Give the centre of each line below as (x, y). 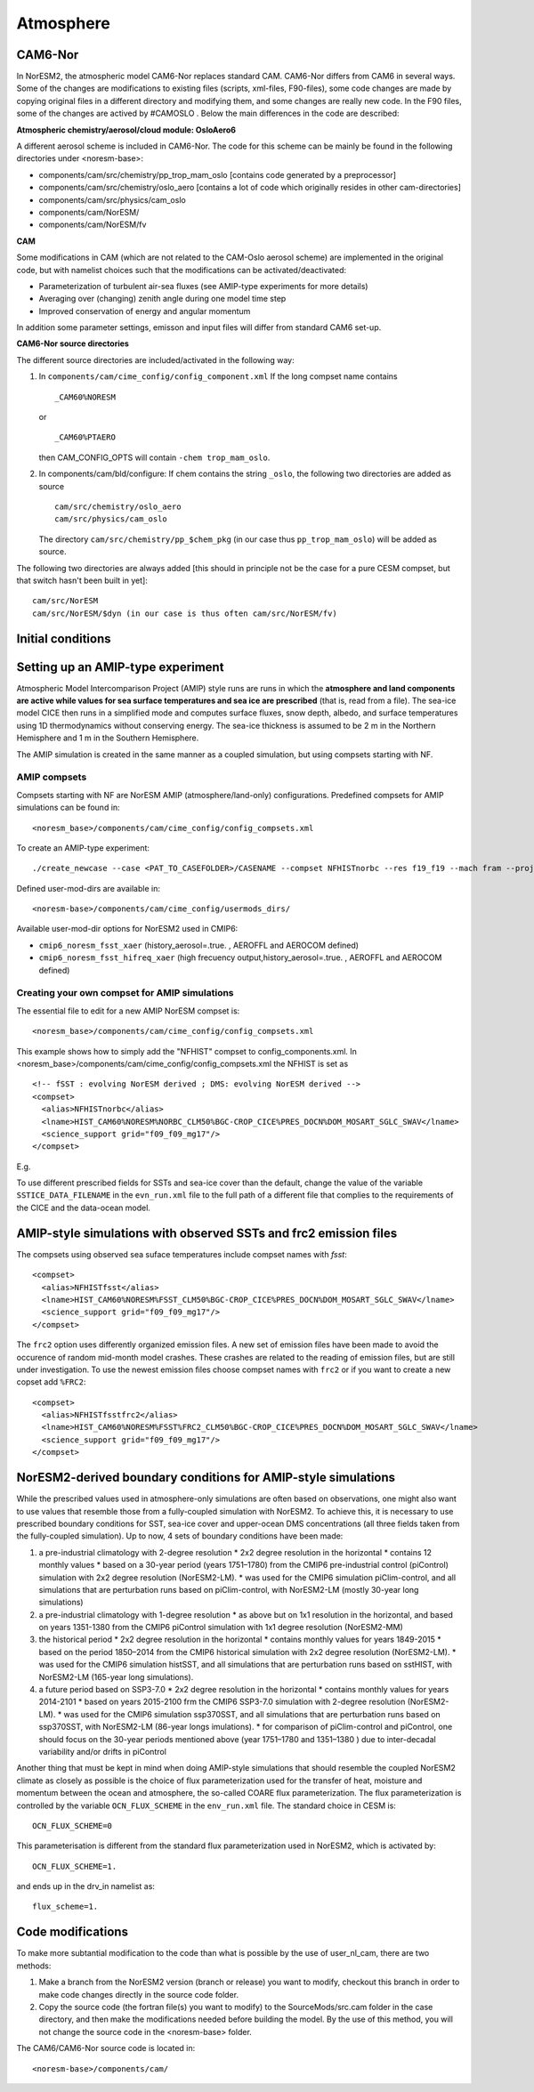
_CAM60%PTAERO (85, 437)
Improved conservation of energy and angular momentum (145, 311)
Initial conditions (64, 638)
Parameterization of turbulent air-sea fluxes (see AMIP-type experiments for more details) (203, 286)
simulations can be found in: (68, 808)
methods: (34, 1966)
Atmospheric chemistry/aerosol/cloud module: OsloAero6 (126, 130)
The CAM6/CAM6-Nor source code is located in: (106, 2048)
